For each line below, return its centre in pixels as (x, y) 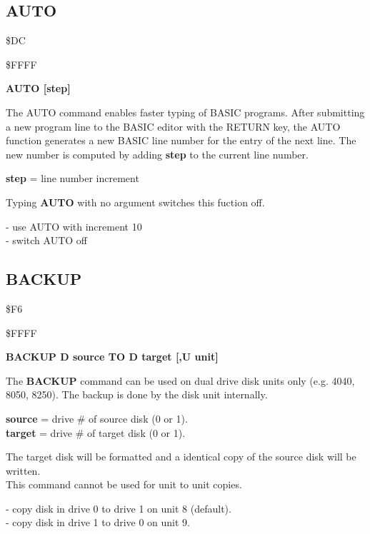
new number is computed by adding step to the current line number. (157, 154)
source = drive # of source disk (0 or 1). (97, 418)
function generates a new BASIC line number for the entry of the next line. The (181, 140)
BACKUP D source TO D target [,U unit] (112, 357)
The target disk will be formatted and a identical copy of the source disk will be (181, 457)
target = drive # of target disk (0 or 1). (96, 432)
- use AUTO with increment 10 (74, 226)
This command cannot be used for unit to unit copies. (124, 484)
